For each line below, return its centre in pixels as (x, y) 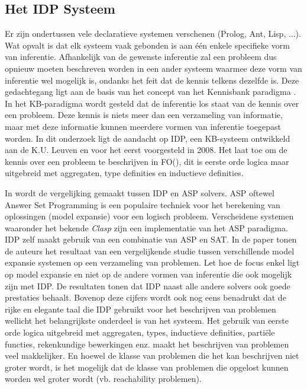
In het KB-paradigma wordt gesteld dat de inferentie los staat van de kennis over (152, 103)
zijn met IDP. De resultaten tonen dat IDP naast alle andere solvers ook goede (148, 286)
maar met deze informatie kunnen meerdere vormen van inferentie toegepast (143, 126)
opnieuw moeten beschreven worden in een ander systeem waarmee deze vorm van (153, 68)
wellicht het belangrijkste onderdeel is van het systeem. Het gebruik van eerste (147, 321)
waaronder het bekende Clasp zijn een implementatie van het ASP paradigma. (146, 227)
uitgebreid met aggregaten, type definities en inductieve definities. (124, 173)
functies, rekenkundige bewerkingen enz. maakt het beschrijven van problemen (147, 344)
